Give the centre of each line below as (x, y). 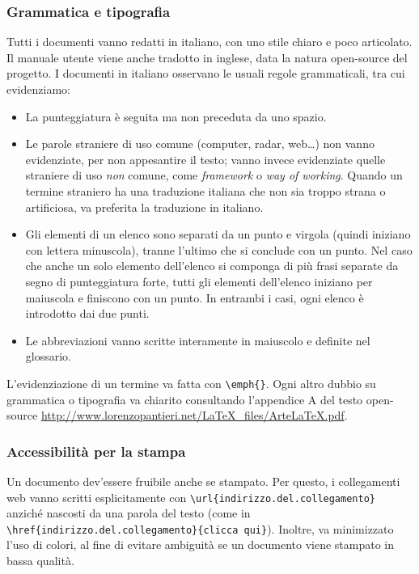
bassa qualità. (40, 561)
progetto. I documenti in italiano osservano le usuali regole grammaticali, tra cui (206, 73)
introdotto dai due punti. (87, 313)
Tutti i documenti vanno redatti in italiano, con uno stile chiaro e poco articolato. (209, 42)
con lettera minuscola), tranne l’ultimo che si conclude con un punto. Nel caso (219, 249)
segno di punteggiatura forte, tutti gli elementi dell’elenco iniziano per (199, 281)
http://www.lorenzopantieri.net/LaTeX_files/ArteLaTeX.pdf (193, 415)
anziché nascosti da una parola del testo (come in (129, 513)
